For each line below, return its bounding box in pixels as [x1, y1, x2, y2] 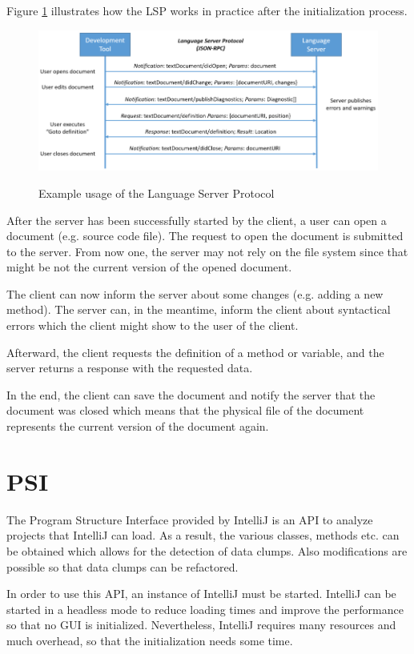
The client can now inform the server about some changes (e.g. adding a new [6, 285, 384, 302]
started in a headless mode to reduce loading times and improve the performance [6, 600, 404, 617]
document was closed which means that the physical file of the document [6, 402, 364, 419]
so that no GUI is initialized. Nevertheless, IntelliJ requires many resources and [6, 616, 396, 633]
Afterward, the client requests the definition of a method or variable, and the [6, 343, 384, 360]
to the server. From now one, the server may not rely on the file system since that [6, 243, 408, 259]
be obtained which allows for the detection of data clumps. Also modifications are [6, 542, 408, 559]
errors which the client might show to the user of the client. [6, 317, 299, 334]
